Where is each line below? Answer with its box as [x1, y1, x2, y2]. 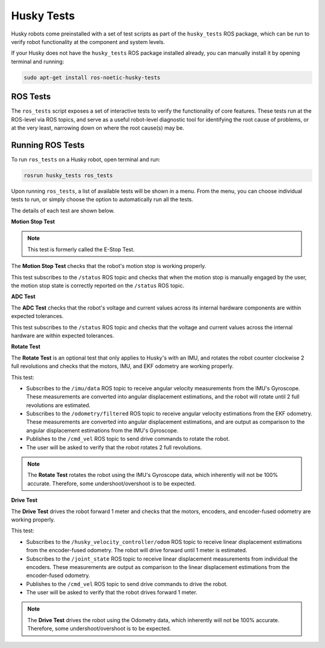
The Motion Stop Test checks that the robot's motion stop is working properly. [11, 263, 206, 270]
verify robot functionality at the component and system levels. [11, 38, 166, 45]
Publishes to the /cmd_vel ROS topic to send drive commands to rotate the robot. [26, 435, 230, 443]
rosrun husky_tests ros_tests [23, 172, 113, 179]
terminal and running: [11, 58, 64, 65]
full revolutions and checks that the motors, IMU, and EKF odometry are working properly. [11, 363, 234, 370]
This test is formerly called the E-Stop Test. [27, 246, 135, 253]
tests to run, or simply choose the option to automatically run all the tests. [11, 196, 194, 203]
